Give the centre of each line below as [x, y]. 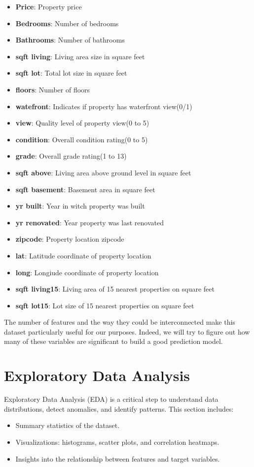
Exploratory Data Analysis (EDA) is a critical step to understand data [111, 399]
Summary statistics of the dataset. [68, 425]
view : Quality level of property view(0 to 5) [82, 123]
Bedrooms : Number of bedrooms [67, 23]
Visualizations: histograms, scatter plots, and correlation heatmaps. [117, 442]
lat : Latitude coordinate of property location [83, 255]
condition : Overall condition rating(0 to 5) [82, 139]
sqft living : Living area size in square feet [80, 56]
